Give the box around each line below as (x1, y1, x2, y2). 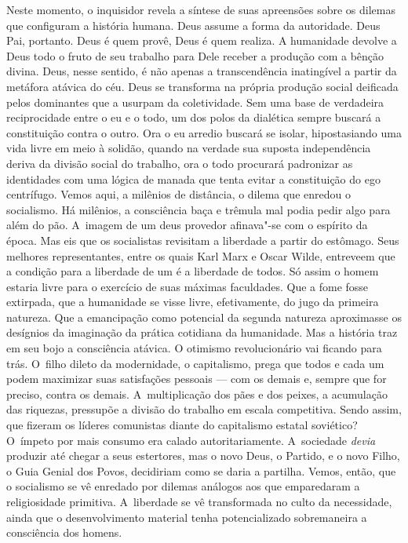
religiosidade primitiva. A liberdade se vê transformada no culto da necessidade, (6, 494, 392, 509)
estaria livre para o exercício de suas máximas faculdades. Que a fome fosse (6, 278, 369, 294)
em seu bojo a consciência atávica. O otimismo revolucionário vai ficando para (6, 340, 382, 356)
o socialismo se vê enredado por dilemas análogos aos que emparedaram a (6, 478, 360, 494)
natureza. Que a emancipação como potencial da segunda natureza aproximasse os (6, 308, 402, 325)
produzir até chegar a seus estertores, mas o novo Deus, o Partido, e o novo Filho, (6, 447, 400, 464)
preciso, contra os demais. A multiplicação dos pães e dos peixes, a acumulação (6, 385, 388, 402)
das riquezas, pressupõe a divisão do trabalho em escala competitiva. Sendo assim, (6, 401, 402, 417)
